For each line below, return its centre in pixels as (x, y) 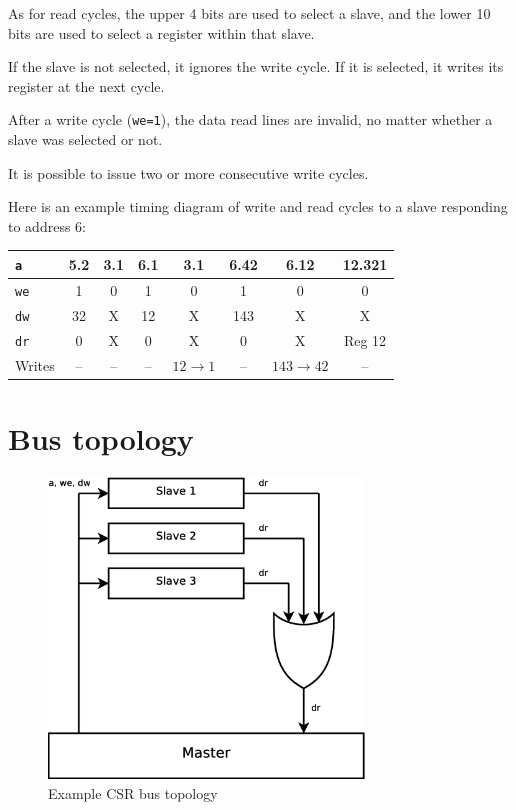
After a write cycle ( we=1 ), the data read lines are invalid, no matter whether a (250, 119)
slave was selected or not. (85, 139)
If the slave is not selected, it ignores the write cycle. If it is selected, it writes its (256, 66)
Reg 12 (365, 339)
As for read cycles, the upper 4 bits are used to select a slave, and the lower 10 (249, 13)
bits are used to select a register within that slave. (161, 32)
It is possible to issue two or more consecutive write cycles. (188, 172)
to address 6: (47, 225)
